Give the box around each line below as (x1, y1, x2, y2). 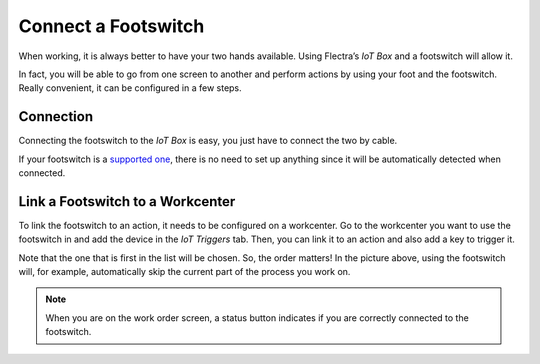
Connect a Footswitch (18, 15, 205, 37)
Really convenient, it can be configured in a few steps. (18, 82, 242, 94)
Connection (18, 108, 94, 125)
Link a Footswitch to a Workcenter (18, 193, 236, 210)
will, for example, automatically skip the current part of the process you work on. (18, 266, 351, 278)
